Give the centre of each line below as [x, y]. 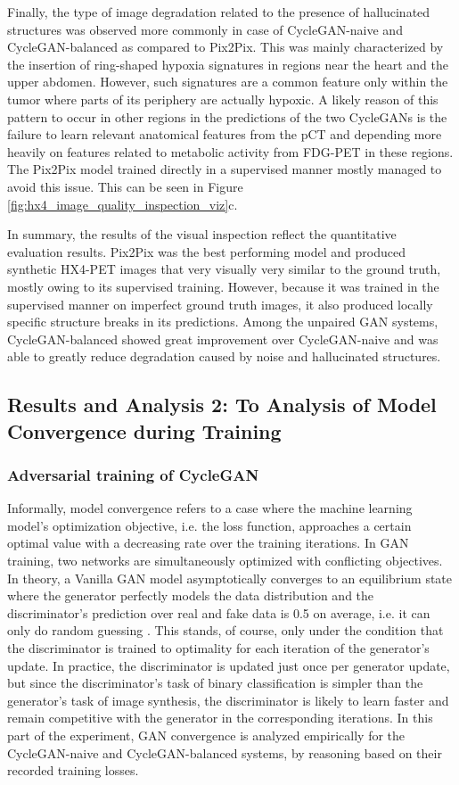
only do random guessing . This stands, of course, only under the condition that [225, 630]
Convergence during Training [144, 430]
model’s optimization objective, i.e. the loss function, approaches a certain [209, 525]
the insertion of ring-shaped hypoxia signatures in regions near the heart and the [228, 64]
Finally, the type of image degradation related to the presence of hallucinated [219, 12]
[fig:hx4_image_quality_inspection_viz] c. [123, 204]
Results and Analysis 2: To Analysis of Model [222, 405]
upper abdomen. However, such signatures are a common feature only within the [228, 82]
